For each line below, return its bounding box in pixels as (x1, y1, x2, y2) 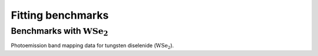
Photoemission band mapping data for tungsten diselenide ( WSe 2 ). (11, 42, 174, 51)
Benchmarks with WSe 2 (11, 26, 108, 38)
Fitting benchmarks (11, 9, 109, 22)
